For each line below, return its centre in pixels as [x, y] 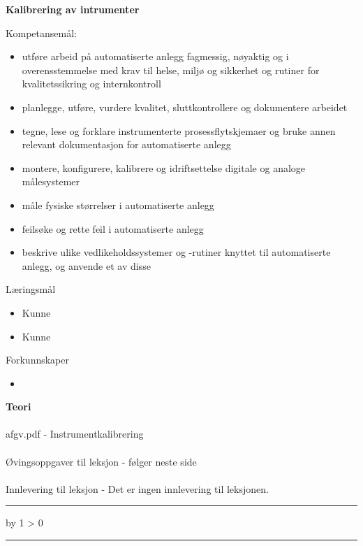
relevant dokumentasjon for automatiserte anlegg [126, 144]
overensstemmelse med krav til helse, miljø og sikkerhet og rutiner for [171, 70]
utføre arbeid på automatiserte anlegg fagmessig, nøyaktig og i [155, 56]
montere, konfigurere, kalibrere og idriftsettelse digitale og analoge [164, 167]
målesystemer [51, 181]
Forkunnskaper [37, 360]
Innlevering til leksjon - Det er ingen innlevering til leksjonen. [137, 488]
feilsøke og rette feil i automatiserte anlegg [113, 228]
